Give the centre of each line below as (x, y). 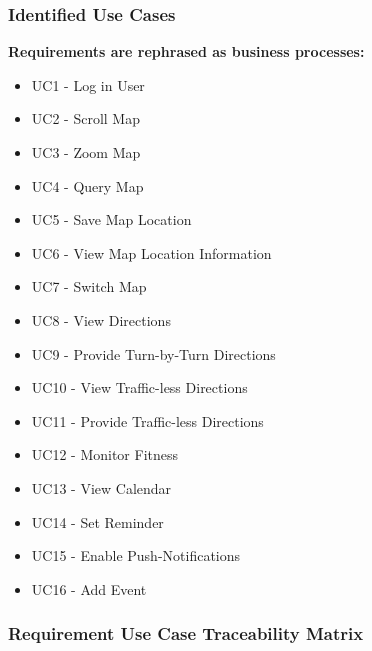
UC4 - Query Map (87, 185)
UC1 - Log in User (88, 84)
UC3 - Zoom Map (86, 152)
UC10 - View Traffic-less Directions (139, 387)
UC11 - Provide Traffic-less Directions (147, 420)
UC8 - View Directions (101, 319)
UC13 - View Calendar (101, 487)
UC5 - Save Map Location (111, 219)
